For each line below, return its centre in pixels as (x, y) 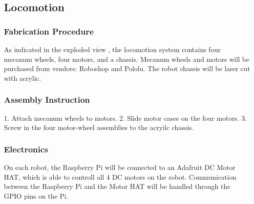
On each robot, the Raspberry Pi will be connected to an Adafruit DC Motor (120, 167)
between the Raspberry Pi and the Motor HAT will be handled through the (117, 186)
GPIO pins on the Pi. (36, 195)
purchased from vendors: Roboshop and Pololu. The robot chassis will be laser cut (127, 68)
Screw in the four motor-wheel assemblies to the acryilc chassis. (99, 127)
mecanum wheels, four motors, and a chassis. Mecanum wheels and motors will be (127, 59)
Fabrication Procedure (49, 31)
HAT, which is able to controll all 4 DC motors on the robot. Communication (120, 176)
